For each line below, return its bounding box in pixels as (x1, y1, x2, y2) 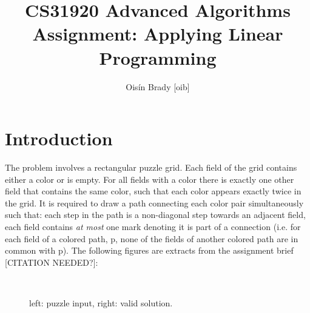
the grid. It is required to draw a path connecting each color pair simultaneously (5, 196, 304, 209)
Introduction (5, 126, 113, 151)
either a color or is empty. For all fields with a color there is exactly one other (5, 173, 294, 185)
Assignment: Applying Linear (32, 21, 283, 46)
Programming (99, 45, 217, 70)
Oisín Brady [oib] (126, 80, 190, 93)
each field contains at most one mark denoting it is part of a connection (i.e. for (5, 220, 301, 232)
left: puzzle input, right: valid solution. (29, 296, 173, 309)
